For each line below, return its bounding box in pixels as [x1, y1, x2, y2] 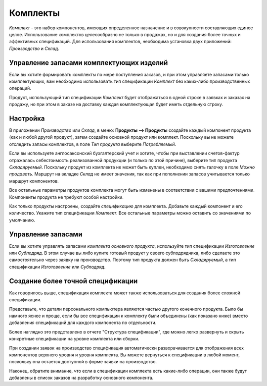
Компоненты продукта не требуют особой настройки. [9, 194, 124, 200]
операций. [9, 85, 32, 91]
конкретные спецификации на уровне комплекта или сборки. [9, 336, 139, 342]
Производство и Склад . [9, 45, 59, 52]
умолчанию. [9, 217, 36, 223]
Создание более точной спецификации [9, 276, 138, 285]
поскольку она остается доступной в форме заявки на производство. [9, 359, 157, 365]
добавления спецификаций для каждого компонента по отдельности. [9, 320, 157, 326]
